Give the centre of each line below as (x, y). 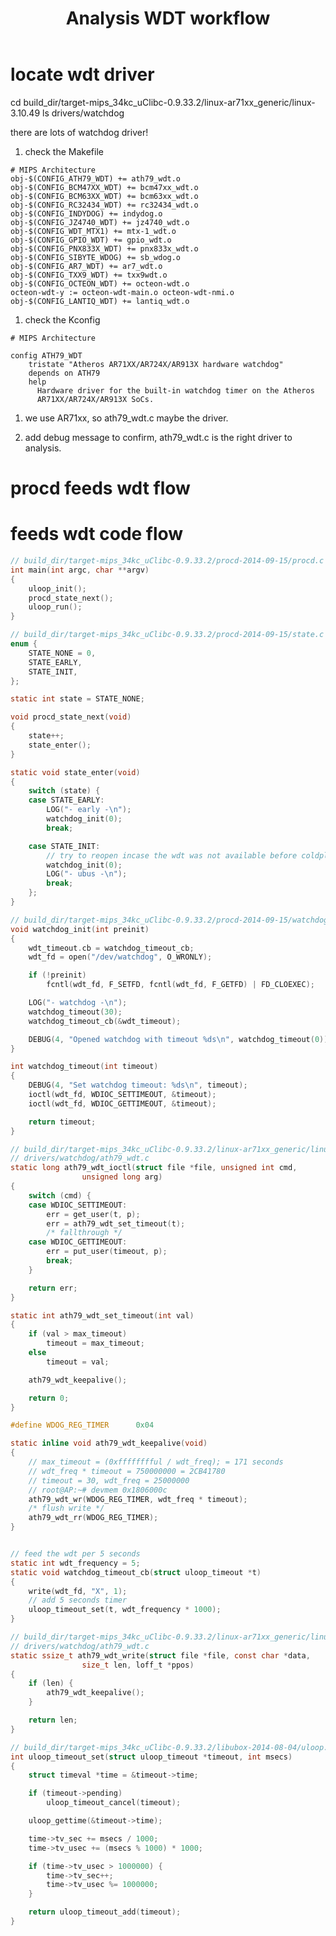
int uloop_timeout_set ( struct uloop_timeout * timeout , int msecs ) (151, 1757)
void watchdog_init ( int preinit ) (80, 929)
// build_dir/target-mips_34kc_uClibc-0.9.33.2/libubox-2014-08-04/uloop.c (171, 1747)
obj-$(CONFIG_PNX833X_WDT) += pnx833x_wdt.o (104, 248)
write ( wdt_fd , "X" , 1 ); (78, 1591)
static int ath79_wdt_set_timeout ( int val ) (102, 1315)
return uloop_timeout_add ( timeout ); (105, 1912)
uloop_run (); (55, 607)
